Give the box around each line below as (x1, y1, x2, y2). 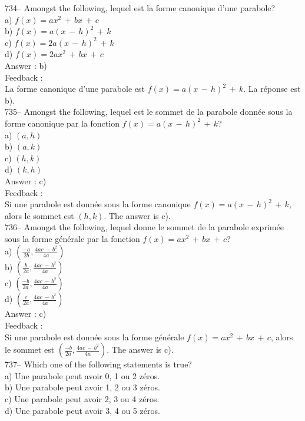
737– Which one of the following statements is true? (5, 358, 192, 370)
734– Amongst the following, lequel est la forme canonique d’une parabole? (5, 2, 276, 14)
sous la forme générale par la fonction (5, 232, 140, 244)
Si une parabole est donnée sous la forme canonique (5, 198, 191, 210)
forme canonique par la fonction (5, 117, 120, 129)
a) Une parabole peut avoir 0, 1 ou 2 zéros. (5, 369, 160, 382)
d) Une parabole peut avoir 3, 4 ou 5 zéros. (5, 404, 160, 416)
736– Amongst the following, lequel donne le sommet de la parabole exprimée (5, 221, 284, 233)
